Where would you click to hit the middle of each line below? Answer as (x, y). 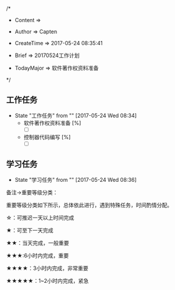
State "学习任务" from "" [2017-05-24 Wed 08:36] (76, 179)
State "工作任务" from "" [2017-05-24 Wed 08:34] (76, 115)
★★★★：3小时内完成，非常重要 (47, 268)
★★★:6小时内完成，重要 (38, 256)
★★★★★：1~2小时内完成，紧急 (47, 280)
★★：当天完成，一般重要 (38, 242)
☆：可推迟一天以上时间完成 (40, 218)
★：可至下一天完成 (30, 230)
